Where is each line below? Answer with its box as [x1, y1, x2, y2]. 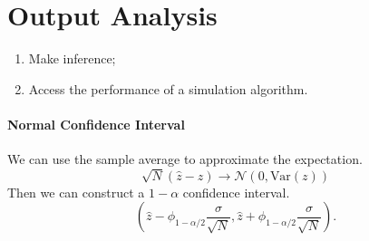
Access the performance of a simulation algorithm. [28, 79, 308, 98]
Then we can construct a [7, 182, 145, 201]
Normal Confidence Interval [7, 114, 185, 133]
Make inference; [28, 49, 116, 68]
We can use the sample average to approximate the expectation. [7, 149, 363, 169]
